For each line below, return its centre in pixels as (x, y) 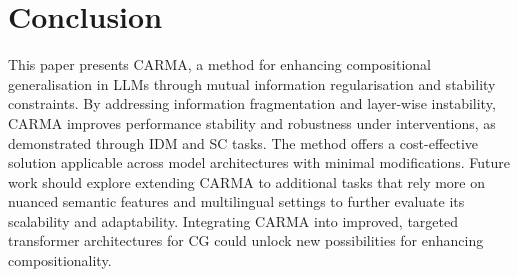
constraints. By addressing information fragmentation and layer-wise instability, (252, 103)
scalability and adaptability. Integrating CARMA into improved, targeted (233, 220)
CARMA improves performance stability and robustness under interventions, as (252, 122)
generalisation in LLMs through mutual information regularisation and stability (252, 83)
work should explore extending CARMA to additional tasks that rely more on (246, 181)
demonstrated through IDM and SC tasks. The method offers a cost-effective (243, 142)
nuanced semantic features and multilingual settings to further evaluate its (236, 201)
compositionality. (60, 260)
